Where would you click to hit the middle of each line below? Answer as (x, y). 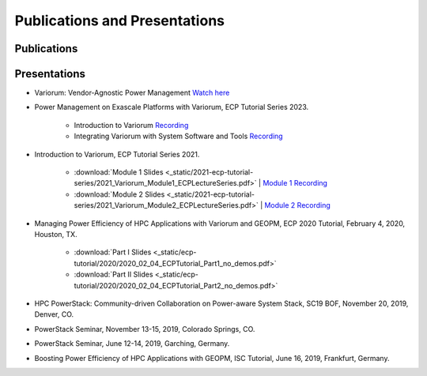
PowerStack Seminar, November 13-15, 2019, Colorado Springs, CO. (145, 329)
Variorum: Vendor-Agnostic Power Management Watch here (132, 93)
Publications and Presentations (120, 21)
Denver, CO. (54, 314)
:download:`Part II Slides (113, 274)
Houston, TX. (56, 234)
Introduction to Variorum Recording (131, 125)
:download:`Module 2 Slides (119, 194)
